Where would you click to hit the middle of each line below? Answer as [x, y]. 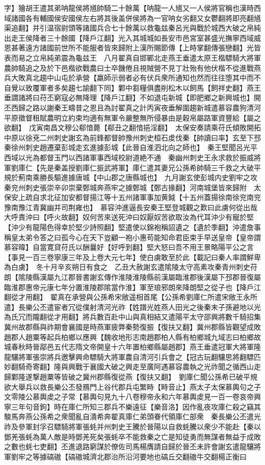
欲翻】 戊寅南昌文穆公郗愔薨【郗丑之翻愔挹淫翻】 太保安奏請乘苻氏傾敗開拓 [132, 127]
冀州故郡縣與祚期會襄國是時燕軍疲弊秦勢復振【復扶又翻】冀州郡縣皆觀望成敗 [132, 327]
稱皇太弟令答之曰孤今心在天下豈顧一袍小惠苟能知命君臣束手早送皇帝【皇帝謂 [132, 237]
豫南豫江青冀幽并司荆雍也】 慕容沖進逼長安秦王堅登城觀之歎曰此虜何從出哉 [131, 207]
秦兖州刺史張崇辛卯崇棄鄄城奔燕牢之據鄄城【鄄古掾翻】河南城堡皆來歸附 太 [132, 187]
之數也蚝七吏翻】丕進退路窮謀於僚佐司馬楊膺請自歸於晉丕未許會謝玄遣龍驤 [129, 446]
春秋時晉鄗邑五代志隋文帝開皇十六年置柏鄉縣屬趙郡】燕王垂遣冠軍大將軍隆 [136, 347]
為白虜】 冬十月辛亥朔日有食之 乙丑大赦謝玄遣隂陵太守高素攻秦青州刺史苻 [131, 267]
